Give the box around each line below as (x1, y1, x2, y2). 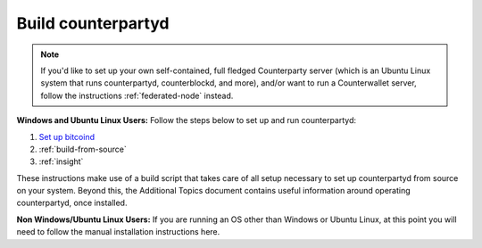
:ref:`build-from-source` (38, 144, 127, 154)
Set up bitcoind (38, 131, 96, 142)
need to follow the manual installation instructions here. (16, 227, 220, 237)
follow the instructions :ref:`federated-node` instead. (40, 90, 234, 101)
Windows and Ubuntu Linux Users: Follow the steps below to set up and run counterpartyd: (16, 115, 357, 126)
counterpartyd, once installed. (16, 197, 128, 209)
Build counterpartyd (16, 13, 170, 33)
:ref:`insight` (38, 156, 84, 167)
